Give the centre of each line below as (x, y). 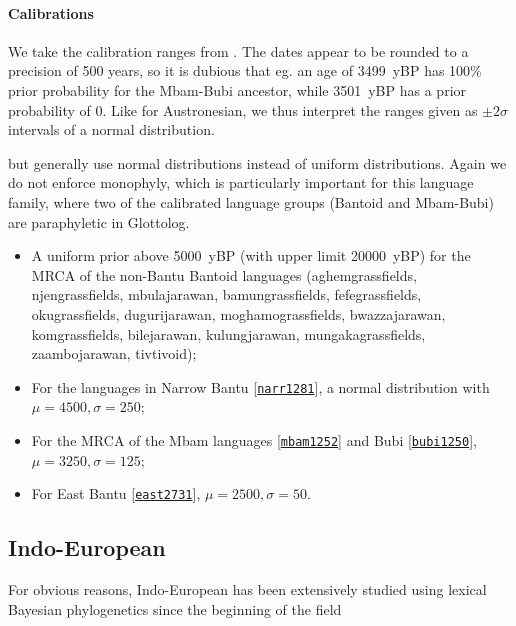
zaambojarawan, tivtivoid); (114, 353)
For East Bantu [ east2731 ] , (116, 493)
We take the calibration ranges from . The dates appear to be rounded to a (238, 50)
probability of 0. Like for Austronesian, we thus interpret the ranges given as (243, 109)
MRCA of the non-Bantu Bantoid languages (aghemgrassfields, (224, 274)
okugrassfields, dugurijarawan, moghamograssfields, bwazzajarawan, (238, 313)
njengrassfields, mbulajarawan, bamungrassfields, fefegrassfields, (226, 294)
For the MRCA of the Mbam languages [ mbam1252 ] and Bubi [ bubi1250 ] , (254, 439)
